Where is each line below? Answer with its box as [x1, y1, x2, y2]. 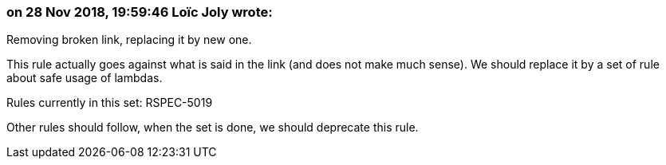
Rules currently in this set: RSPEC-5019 [6, 96, 213, 110]
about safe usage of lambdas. [6, 71, 163, 85]
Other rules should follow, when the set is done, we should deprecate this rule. [6, 120, 419, 135]
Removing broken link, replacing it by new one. [6, 33, 252, 47]
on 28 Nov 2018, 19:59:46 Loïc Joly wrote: [6, 4, 273, 20]
